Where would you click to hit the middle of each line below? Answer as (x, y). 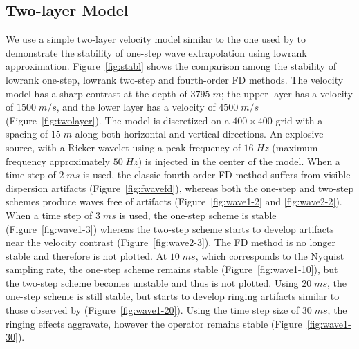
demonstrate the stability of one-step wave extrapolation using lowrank (156, 52)
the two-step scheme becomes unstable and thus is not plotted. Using (152, 282)
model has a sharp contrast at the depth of (96, 93)
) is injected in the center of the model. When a (239, 161)
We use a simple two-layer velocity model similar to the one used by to (156, 39)
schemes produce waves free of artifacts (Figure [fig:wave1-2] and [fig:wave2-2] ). (174, 201)
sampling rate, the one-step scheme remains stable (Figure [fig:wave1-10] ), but (172, 269)
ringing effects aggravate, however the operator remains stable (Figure (154, 323)
